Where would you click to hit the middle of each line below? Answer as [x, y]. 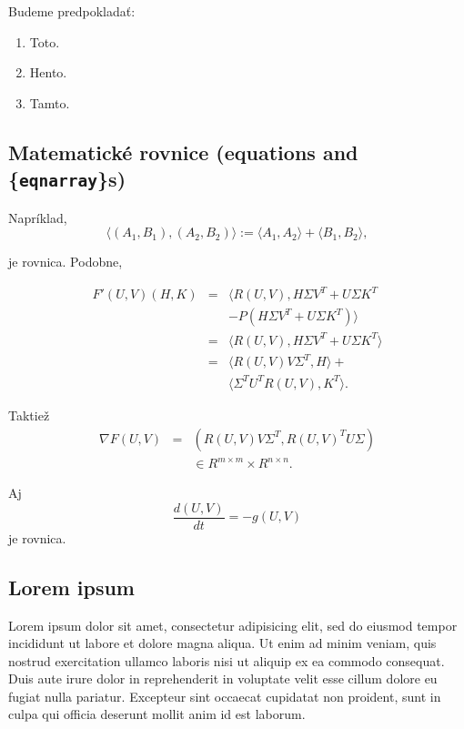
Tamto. [50, 102]
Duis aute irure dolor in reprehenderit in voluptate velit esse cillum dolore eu [223, 678]
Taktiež [29, 415]
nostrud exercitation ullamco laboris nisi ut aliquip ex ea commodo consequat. [227, 660]
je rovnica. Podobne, [66, 262]
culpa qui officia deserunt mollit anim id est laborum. [157, 714]
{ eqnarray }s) [67, 179]
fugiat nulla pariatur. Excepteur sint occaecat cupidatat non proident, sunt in [225, 696]
